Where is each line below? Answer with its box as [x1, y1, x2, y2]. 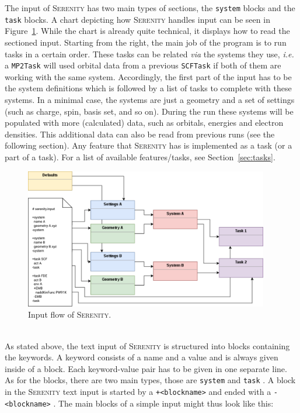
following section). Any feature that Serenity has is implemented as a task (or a [5, 139, 292, 152]
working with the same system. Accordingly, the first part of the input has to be [5, 70, 292, 82]
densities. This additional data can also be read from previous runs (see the [5, 128, 275, 140]
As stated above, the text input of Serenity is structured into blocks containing [5, 339, 290, 352]
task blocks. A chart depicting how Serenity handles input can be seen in [5, 13, 270, 25]
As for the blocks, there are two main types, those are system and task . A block [5, 374, 296, 386]
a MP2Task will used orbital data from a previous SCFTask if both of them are [5, 59, 281, 71]
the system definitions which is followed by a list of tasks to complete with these [5, 82, 292, 94]
